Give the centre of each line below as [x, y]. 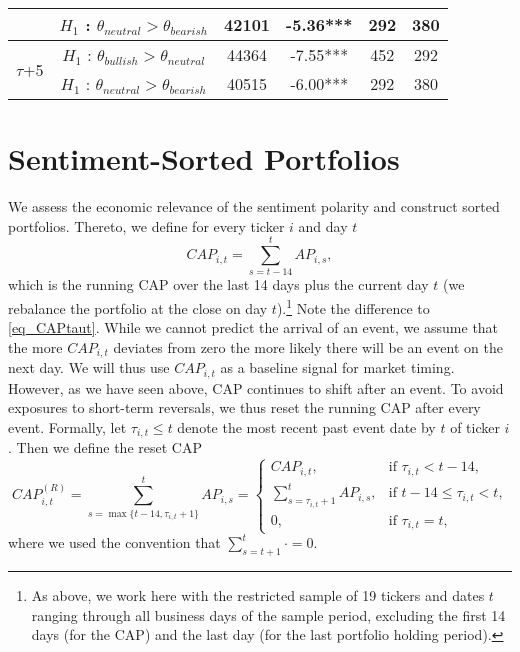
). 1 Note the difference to [353, 306]
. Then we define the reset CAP [105, 447]
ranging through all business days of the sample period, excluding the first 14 [268, 614]
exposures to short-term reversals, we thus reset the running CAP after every [244, 407]
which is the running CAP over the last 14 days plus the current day [218, 284]
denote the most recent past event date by [306, 426]
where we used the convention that [114, 542]
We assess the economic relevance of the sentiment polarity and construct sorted [254, 206]
